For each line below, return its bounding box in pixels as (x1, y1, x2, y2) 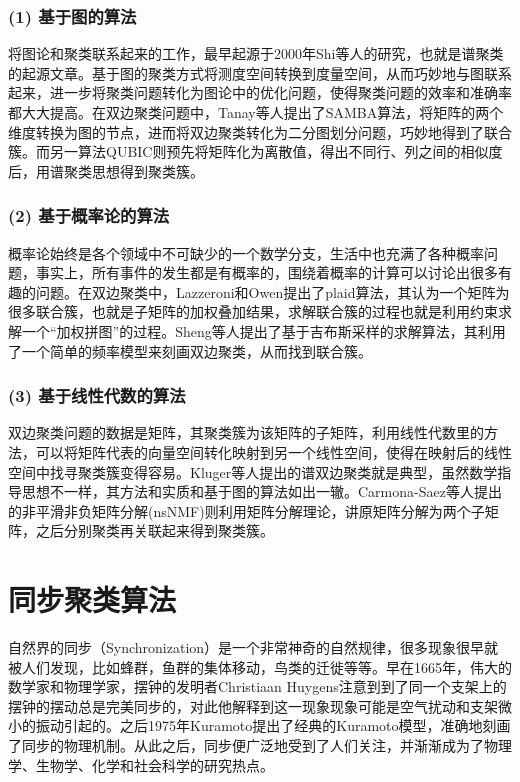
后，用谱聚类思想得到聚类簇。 (8, 160, 204, 181)
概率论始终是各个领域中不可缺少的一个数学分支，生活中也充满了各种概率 (8, 242, 484, 263)
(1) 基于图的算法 (8, 3, 137, 28)
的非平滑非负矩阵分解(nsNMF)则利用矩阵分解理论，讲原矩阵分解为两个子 (8, 500, 485, 521)
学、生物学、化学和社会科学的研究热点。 (8, 754, 274, 775)
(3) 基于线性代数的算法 (8, 383, 186, 408)
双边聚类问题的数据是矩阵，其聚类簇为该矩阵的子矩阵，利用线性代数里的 (8, 422, 484, 443)
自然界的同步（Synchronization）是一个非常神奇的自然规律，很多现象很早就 (8, 637, 499, 658)
